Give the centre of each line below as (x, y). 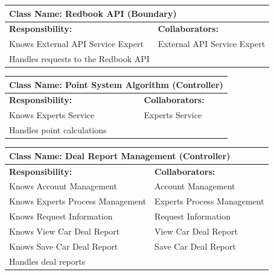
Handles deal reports (47, 261)
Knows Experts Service (52, 115)
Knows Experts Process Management (78, 201)
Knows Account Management (63, 186)
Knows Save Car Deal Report (64, 246)
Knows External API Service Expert (76, 44)
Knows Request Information (61, 216)
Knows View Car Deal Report (65, 231)
